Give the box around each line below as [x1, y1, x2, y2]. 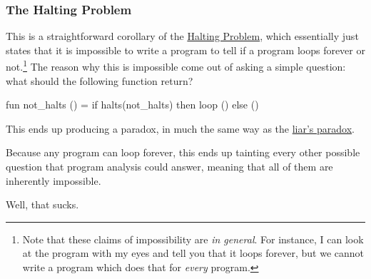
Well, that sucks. [6, 197, 79, 212]
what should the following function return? [6, 73, 193, 88]
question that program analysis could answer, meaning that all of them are [6, 159, 333, 174]
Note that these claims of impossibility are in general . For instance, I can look [22, 231, 364, 246]
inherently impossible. [6, 173, 101, 188]
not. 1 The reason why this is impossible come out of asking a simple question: [6, 57, 346, 74]
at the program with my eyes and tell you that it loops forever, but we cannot [22, 245, 365, 260]
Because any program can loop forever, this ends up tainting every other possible [6, 145, 360, 160]
